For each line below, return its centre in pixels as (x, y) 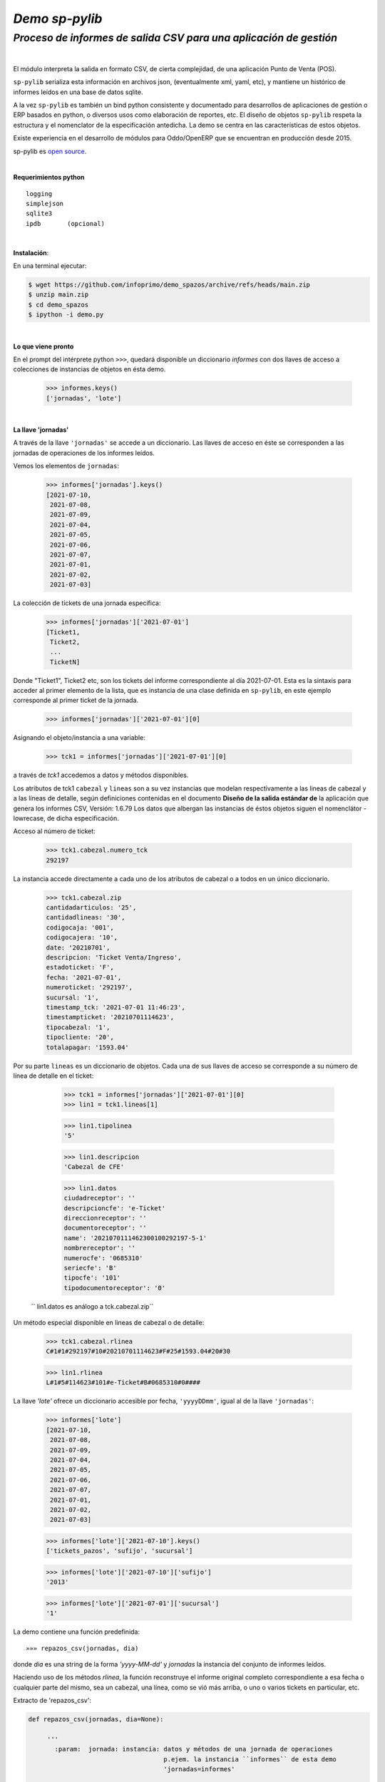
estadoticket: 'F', (80, 967)
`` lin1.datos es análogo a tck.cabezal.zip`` (92, 1306)
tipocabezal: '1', (78, 1027)
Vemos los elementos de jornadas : (66, 466)
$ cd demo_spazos (58, 304)
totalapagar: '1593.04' (88, 1047)
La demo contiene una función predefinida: (77, 1632)
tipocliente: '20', (80, 1037)
